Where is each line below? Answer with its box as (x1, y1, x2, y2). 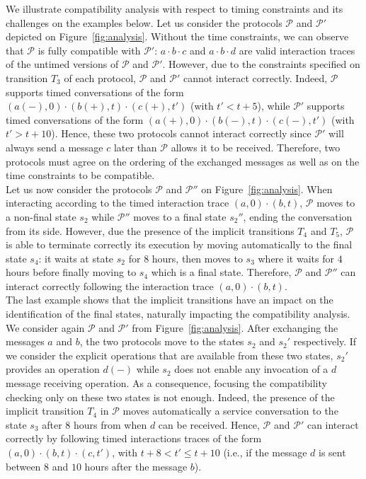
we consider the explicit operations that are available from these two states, (6, 347, 333, 362)
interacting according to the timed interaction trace (6, 195, 229, 210)
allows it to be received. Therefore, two (171, 139, 341, 154)
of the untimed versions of (6, 57, 119, 71)
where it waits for (258, 250, 334, 265)
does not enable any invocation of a (174, 362, 328, 376)
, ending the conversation (243, 209, 353, 224)
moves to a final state (133, 209, 227, 224)
